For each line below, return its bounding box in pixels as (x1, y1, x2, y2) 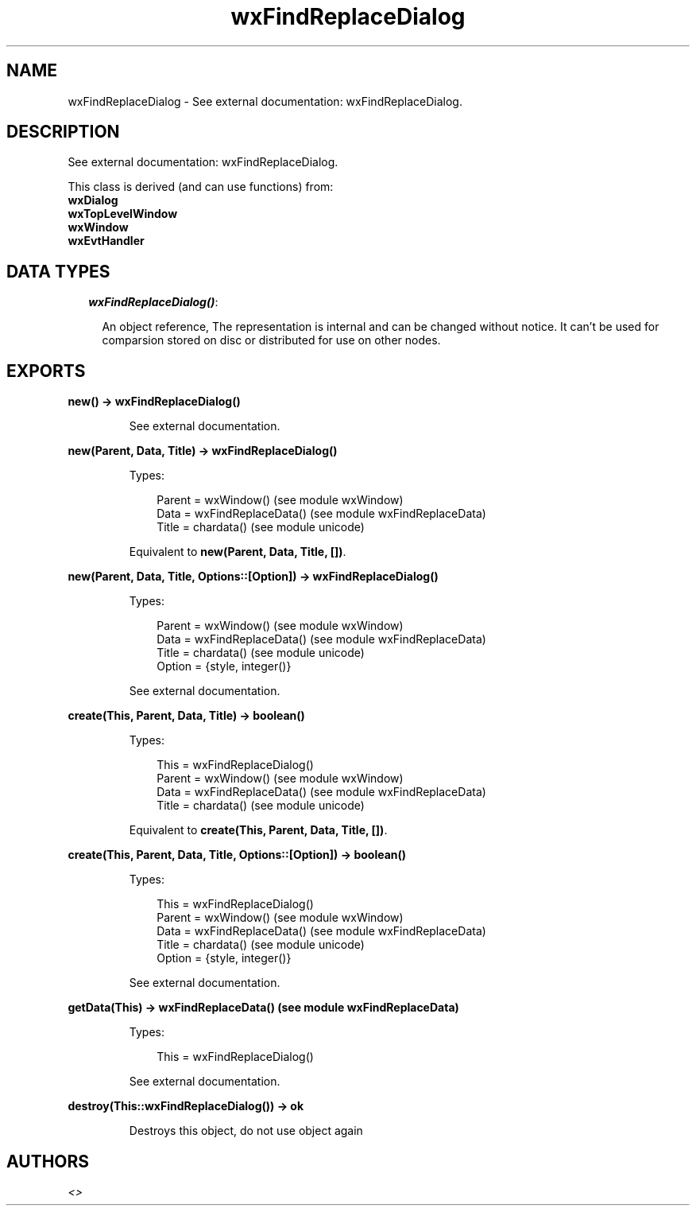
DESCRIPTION (6, 122, 120, 142)
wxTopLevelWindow (68, 207, 178, 221)
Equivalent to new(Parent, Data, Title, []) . (129, 545, 346, 559)
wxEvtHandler (68, 234, 145, 248)
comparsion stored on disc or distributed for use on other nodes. (102, 333, 441, 348)
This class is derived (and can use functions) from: (68, 180, 334, 194)
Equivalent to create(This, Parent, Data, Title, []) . (129, 823, 388, 837)
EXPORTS (6, 360, 86, 381)
